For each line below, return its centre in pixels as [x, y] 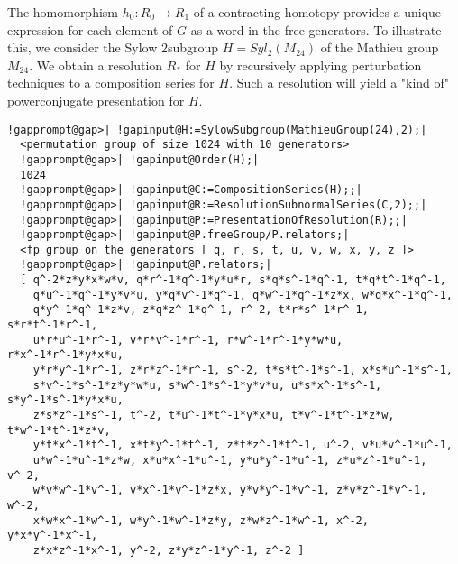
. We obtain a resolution [96, 65]
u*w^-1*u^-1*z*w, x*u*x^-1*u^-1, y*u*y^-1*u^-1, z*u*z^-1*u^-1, [230, 460]
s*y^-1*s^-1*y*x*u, [65, 400]
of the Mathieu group [380, 47]
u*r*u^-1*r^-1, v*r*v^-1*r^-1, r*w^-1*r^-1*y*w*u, [188, 340]
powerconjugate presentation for [96, 100]
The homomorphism [63, 12]
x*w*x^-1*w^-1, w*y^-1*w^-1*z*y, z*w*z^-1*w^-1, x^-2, [201, 520]
